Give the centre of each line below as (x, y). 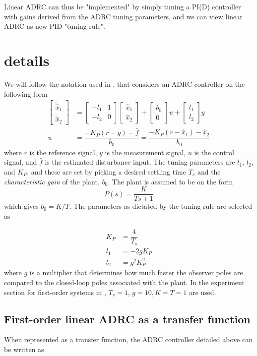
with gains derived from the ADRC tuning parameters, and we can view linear (123, 16)
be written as (24, 349)
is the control (214, 152)
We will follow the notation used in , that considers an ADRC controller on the (125, 84)
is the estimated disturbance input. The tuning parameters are (140, 162)
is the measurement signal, (145, 152)
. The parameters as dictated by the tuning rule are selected (161, 206)
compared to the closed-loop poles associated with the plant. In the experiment (124, 282)
